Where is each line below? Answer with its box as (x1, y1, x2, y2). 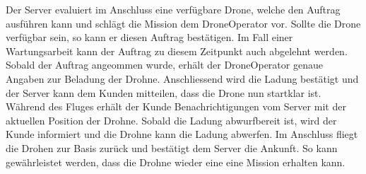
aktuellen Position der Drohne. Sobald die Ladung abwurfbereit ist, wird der (6, 112, 337, 127)
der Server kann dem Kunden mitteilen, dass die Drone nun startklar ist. (6, 85, 321, 100)
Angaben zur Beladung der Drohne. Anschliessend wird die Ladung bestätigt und (6, 71, 359, 86)
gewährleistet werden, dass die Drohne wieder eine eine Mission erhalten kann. (6, 154, 346, 169)
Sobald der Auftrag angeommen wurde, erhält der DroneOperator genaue (6, 57, 323, 72)
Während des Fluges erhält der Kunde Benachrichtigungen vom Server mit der (6, 99, 346, 114)
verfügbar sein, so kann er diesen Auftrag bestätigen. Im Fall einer (6, 30, 293, 45)
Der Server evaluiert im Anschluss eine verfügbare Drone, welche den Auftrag (6, 2, 341, 16)
